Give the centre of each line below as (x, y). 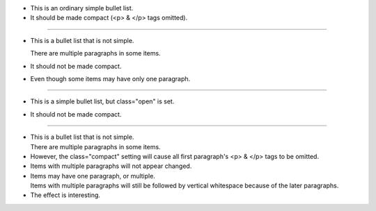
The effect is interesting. (65, 195)
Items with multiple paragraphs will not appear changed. (111, 166)
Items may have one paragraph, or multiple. (93, 176)
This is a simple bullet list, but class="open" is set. (102, 101)
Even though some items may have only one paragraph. (110, 78)
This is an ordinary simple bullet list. (82, 8)
